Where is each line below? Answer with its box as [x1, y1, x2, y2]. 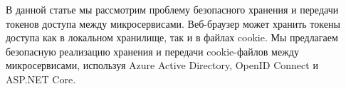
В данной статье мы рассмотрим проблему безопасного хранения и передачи [6, 2, 339, 16]
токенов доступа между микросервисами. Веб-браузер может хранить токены [6, 16, 340, 31]
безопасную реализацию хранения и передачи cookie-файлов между [6, 43, 299, 58]
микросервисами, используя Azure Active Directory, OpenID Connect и [6, 58, 318, 73]
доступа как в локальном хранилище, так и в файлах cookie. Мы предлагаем [6, 30, 338, 45]
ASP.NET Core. [6, 71, 76, 86]
